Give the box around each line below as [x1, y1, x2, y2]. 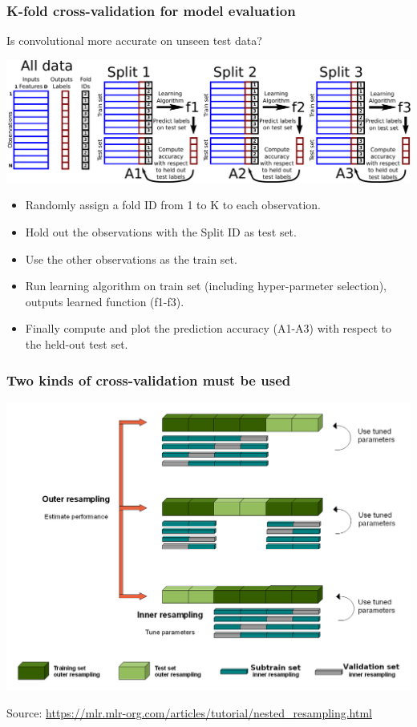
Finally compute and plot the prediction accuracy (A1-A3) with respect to [25, 320, 391, 337]
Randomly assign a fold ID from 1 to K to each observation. [25, 196, 321, 213]
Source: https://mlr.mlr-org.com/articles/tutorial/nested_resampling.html [6, 705, 373, 721]
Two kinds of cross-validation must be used [6, 370, 291, 390]
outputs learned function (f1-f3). [25, 293, 184, 309]
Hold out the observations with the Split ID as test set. [25, 224, 297, 240]
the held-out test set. [25, 336, 128, 353]
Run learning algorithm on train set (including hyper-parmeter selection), [25, 277, 387, 294]
